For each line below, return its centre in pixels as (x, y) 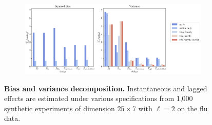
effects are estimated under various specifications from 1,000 (99, 98)
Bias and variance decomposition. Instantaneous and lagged (106, 88)
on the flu (192, 108)
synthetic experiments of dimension (60, 108)
